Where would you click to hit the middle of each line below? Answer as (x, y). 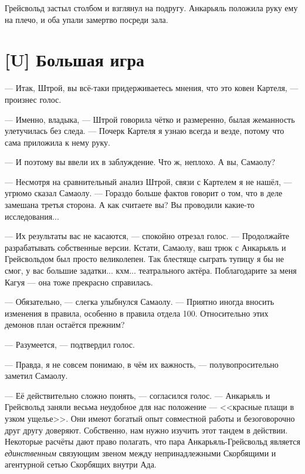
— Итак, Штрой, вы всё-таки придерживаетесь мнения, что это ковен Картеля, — (152, 88)
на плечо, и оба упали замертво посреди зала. (87, 19)
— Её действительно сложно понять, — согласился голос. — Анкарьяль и (138, 395)
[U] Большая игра (74, 60)
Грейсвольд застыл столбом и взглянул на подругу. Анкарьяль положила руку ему (151, 8)
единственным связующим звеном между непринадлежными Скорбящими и (140, 453)
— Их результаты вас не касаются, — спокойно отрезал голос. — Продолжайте (147, 236)
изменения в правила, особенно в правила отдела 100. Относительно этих (137, 313)
